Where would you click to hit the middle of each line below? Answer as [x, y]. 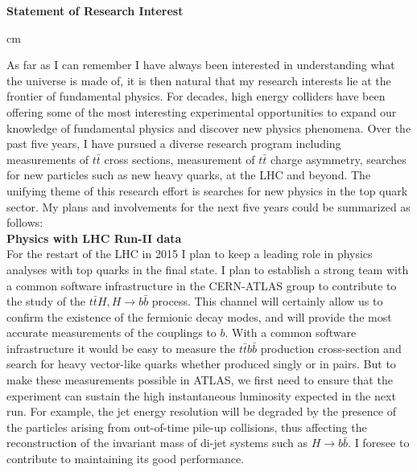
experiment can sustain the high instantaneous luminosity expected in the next [201, 395]
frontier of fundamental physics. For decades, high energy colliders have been [196, 96]
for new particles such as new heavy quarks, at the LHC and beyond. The [189, 175]
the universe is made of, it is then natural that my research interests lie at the [199, 80]
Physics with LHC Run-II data [94, 238]
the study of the [46, 301]
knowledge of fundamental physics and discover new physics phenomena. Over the [209, 127]
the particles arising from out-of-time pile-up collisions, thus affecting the [187, 427]
